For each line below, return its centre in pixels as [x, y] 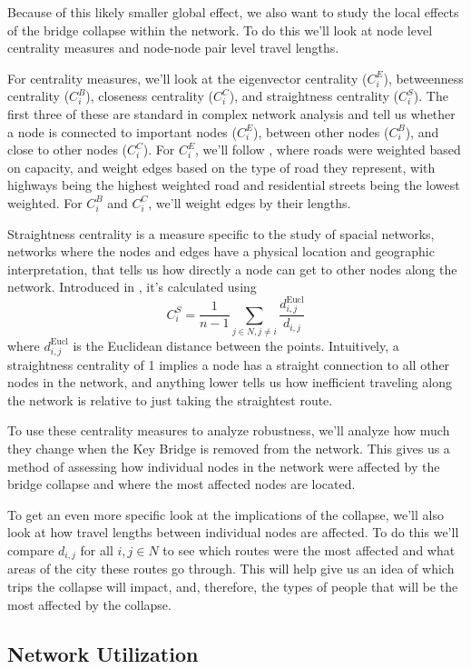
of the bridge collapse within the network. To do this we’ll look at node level [220, 30]
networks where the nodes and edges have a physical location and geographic [221, 251]
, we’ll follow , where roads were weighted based [328, 150]
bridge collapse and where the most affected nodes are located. [182, 484]
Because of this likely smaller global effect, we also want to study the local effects [233, 12]
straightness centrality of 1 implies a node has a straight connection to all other [229, 364]
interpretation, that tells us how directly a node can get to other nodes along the [232, 269]
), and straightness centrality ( [314, 96]
